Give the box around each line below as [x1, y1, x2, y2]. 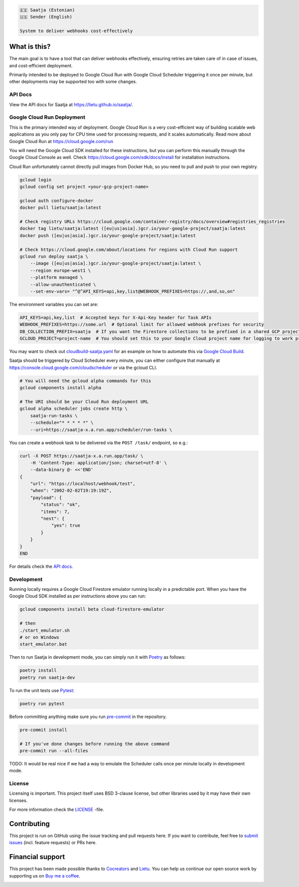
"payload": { [30, 495, 62, 501]
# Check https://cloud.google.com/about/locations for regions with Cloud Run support [19, 247, 238, 252]
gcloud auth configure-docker [19, 197, 94, 203]
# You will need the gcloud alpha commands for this [19, 378, 151, 383]
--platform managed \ [30, 275, 83, 280]
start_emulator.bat [19, 641, 67, 647]
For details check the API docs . [9, 563, 73, 569]
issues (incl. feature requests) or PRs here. [9, 840, 97, 846]
